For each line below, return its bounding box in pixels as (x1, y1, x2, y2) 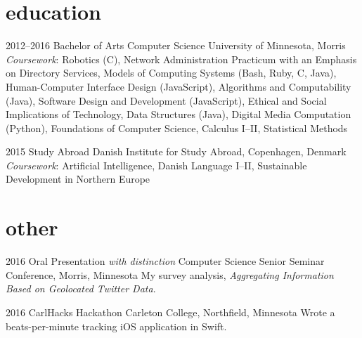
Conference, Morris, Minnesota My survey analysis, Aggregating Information (6, 267, 334, 282)
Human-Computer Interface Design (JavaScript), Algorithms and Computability (6, 79, 351, 93)
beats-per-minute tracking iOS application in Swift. (6, 318, 227, 333)
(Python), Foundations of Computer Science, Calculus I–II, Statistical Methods (6, 120, 348, 135)
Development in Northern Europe (6, 171, 150, 186)
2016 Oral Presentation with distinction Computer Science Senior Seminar (6, 254, 325, 268)
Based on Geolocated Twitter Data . (6, 281, 156, 296)
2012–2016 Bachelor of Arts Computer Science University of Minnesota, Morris (6, 38, 346, 53)
